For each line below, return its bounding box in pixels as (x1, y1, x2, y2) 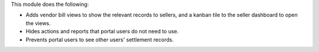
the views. (25, 19, 51, 26)
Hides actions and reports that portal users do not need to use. (25, 28, 179, 35)
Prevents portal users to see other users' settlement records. (25, 36, 174, 43)
